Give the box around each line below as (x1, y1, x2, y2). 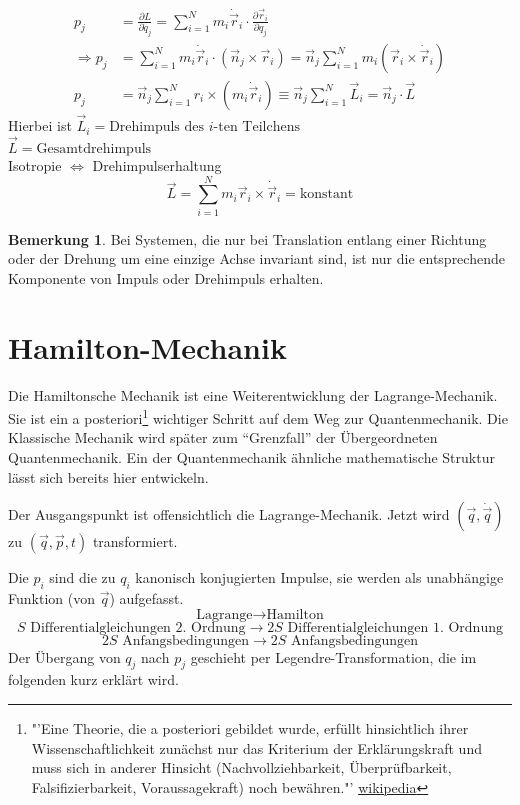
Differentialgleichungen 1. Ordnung (287, 620, 503, 635)
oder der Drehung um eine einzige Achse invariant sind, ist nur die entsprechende (8, 248, 505, 269)
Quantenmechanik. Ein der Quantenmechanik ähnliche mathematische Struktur (8, 446, 495, 467)
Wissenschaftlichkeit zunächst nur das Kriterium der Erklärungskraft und (31, 737, 482, 758)
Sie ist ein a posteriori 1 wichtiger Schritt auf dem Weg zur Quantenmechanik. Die (8, 405, 508, 428)
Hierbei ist (8, 115, 72, 136)
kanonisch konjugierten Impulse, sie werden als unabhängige (135, 567, 504, 588)
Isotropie (8, 154, 62, 175)
